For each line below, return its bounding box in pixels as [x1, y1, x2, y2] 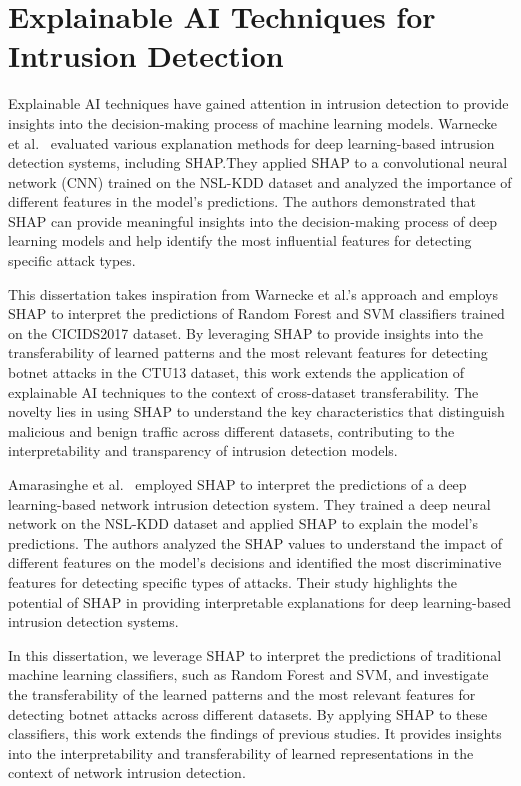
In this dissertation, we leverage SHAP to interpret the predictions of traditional [8, 644, 502, 665]
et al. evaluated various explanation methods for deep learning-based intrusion [8, 132, 495, 153]
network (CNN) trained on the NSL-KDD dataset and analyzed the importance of [8, 171, 512, 192]
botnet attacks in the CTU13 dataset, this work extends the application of [8, 362, 465, 383]
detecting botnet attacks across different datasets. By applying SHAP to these [8, 703, 488, 724]
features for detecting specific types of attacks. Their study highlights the [8, 571, 457, 592]
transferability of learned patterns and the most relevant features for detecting [8, 342, 488, 363]
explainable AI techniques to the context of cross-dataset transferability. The [8, 381, 479, 402]
